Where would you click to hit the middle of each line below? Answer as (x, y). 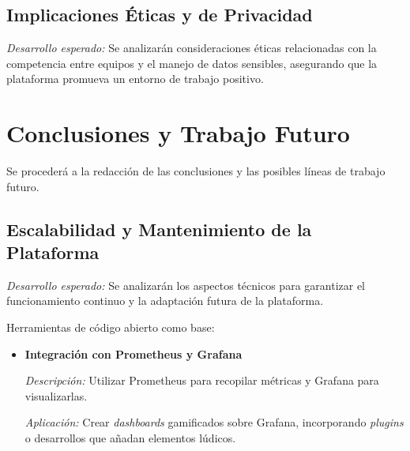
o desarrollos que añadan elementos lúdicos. (130, 438)
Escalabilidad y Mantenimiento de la (159, 229)
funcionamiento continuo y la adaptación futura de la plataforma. (165, 301)
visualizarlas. (56, 395)
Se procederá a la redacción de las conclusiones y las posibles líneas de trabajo (196, 171)
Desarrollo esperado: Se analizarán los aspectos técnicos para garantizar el (186, 285)
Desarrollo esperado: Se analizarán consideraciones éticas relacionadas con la (192, 48)
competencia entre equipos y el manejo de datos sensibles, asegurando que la (192, 63)
